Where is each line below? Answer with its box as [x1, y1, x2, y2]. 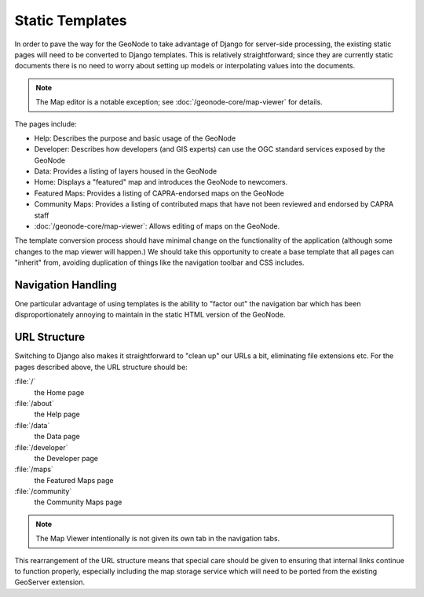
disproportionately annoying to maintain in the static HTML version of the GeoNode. [14, 310, 286, 320]
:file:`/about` [14, 398, 54, 408]
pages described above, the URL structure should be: [14, 362, 188, 372]
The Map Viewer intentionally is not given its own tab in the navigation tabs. [35, 534, 280, 544]
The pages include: [14, 119, 78, 129]
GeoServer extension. [14, 577, 86, 587]
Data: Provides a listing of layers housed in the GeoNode [34, 167, 217, 176]
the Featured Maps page [34, 475, 114, 485]
